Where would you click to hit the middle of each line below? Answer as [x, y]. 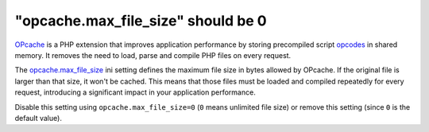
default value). [39, 118]
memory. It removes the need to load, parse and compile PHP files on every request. [153, 55]
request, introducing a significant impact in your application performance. [135, 92]
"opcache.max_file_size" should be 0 [141, 21]
